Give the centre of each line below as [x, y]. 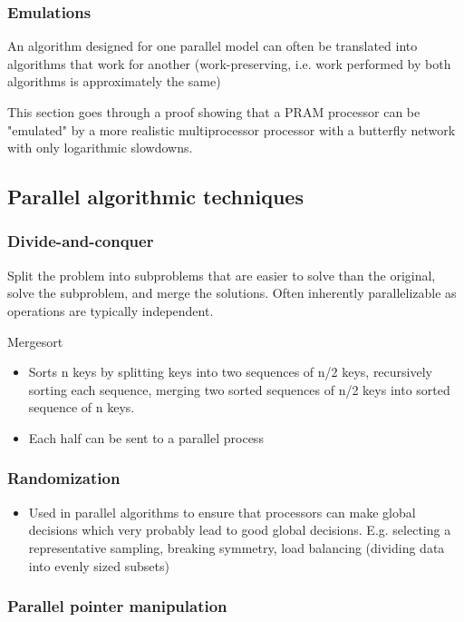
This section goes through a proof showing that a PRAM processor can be [214, 112]
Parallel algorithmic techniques [155, 197]
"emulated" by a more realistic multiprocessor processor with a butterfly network [232, 129]
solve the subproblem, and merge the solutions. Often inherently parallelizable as [232, 293]
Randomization [64, 478]
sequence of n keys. [82, 407]
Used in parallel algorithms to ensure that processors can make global [222, 512]
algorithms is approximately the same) [114, 81]
